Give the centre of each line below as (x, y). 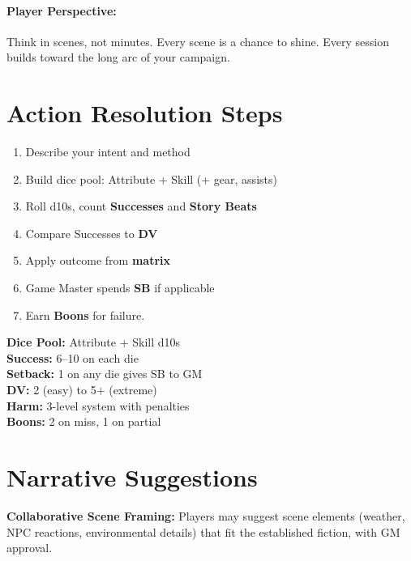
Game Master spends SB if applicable (120, 288)
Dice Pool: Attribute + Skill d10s (94, 342)
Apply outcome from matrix (98, 260)
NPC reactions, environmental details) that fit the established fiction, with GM (203, 531)
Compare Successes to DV (92, 233)
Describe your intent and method (108, 152)
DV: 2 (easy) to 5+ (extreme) (82, 390)
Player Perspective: (62, 10)
